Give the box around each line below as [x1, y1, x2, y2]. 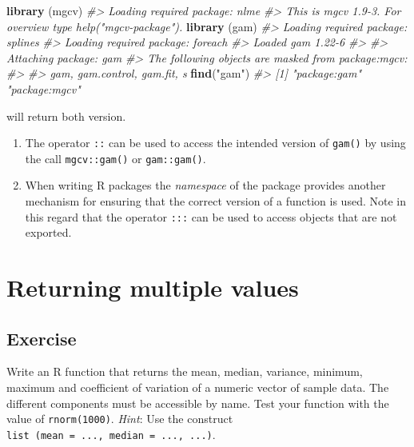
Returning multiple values [6, 271, 299, 304]
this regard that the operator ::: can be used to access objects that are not [25, 208, 397, 225]
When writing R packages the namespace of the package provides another [25, 177, 386, 194]
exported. [25, 224, 72, 241]
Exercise [6, 325, 77, 350]
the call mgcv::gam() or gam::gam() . [25, 150, 206, 166]
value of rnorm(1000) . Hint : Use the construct [6, 410, 233, 427]
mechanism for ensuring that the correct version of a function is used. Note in [25, 193, 406, 210]
